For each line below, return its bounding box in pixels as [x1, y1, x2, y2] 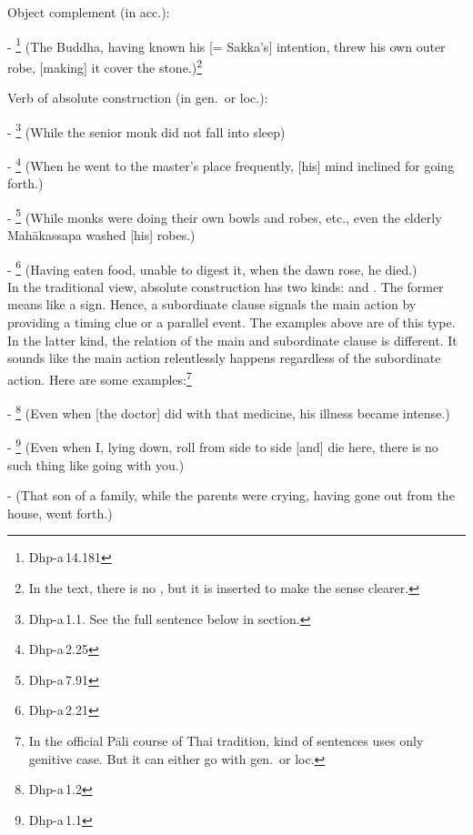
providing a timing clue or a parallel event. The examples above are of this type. [7, 313, 456, 332]
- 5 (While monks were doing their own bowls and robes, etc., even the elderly [7, 205, 442, 226]
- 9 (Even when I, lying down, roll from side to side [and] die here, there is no [7, 435, 438, 456]
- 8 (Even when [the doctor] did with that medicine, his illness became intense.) [7, 401, 450, 422]
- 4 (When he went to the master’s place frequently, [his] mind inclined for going [7, 153, 455, 175]
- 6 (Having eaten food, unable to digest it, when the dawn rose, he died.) [7, 257, 418, 278]
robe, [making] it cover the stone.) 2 [7, 55, 203, 76]
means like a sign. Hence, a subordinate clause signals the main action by [7, 295, 417, 314]
